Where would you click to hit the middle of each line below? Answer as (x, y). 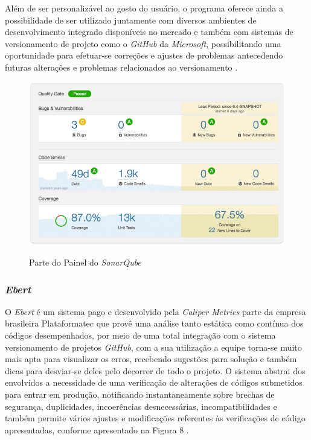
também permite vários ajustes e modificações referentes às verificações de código (155, 418)
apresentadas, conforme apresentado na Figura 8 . (97, 429)
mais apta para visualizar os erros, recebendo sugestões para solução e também (151, 359)
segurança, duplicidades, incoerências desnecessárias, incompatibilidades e (141, 406)
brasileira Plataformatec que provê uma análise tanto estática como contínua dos (154, 323)
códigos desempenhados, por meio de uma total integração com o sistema (140, 335)
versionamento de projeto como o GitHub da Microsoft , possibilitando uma (143, 43)
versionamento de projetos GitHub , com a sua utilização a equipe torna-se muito (153, 347)
